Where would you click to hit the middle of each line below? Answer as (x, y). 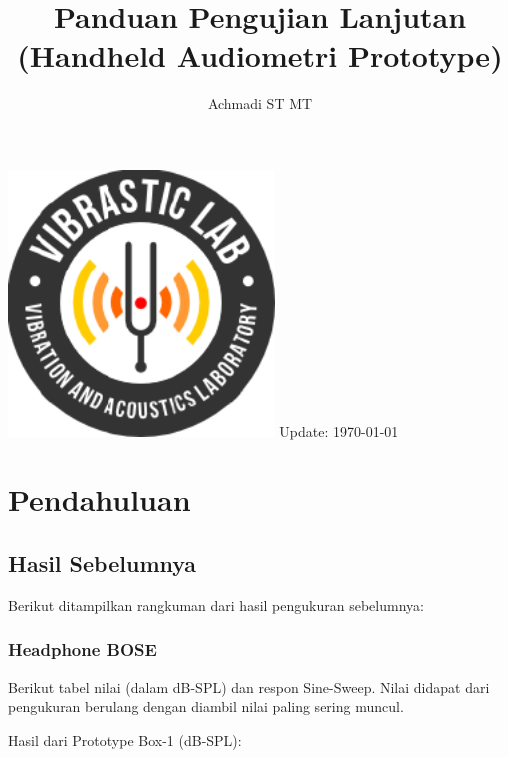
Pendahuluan (99, 499)
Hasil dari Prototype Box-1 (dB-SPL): (125, 739)
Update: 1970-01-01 (339, 430)
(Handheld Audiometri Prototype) (260, 55)
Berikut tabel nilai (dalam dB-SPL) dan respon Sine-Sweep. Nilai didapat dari (249, 686)
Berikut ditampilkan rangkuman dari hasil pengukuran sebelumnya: (216, 604)
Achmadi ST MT (260, 103)
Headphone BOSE (82, 649)
